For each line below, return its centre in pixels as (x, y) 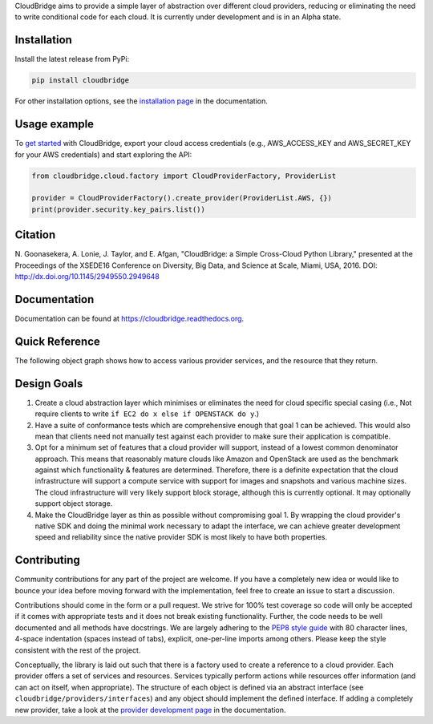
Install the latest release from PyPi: (72, 59)
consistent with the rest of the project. (78, 650)
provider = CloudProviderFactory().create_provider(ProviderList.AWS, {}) (182, 198)
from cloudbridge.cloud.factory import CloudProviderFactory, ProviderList (184, 176)
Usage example (55, 124)
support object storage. (74, 504)
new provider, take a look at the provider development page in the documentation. (150, 710)
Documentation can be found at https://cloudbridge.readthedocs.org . (129, 318)
